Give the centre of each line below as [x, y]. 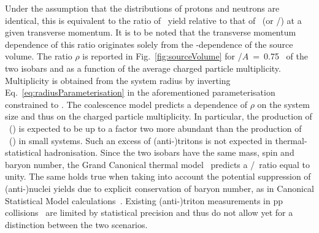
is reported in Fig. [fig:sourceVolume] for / [162, 56]
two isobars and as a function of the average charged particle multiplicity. [143, 68]
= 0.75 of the [280, 56]
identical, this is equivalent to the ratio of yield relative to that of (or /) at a [153, 20]
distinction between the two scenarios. [76, 224]
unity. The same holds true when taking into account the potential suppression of [158, 176]
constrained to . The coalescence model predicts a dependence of [126, 104]
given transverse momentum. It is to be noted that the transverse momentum [151, 32]
